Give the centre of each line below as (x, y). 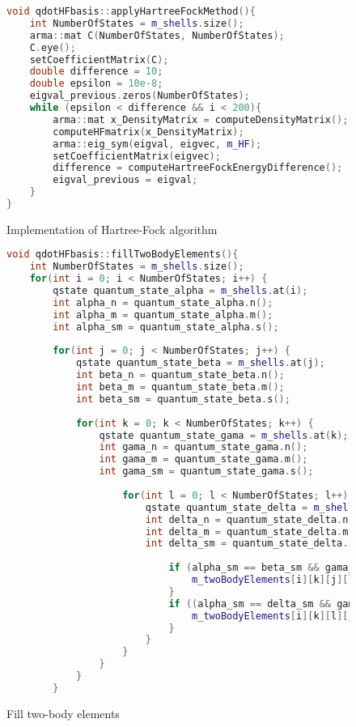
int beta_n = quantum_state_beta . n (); (180, 375)
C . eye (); (53, 47)
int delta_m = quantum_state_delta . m (247, 531)
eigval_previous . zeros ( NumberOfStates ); (140, 96)
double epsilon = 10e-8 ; (96, 84)
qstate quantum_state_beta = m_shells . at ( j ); (200, 363)
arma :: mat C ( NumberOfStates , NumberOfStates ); (157, 35)
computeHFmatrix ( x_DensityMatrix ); (148, 132)
